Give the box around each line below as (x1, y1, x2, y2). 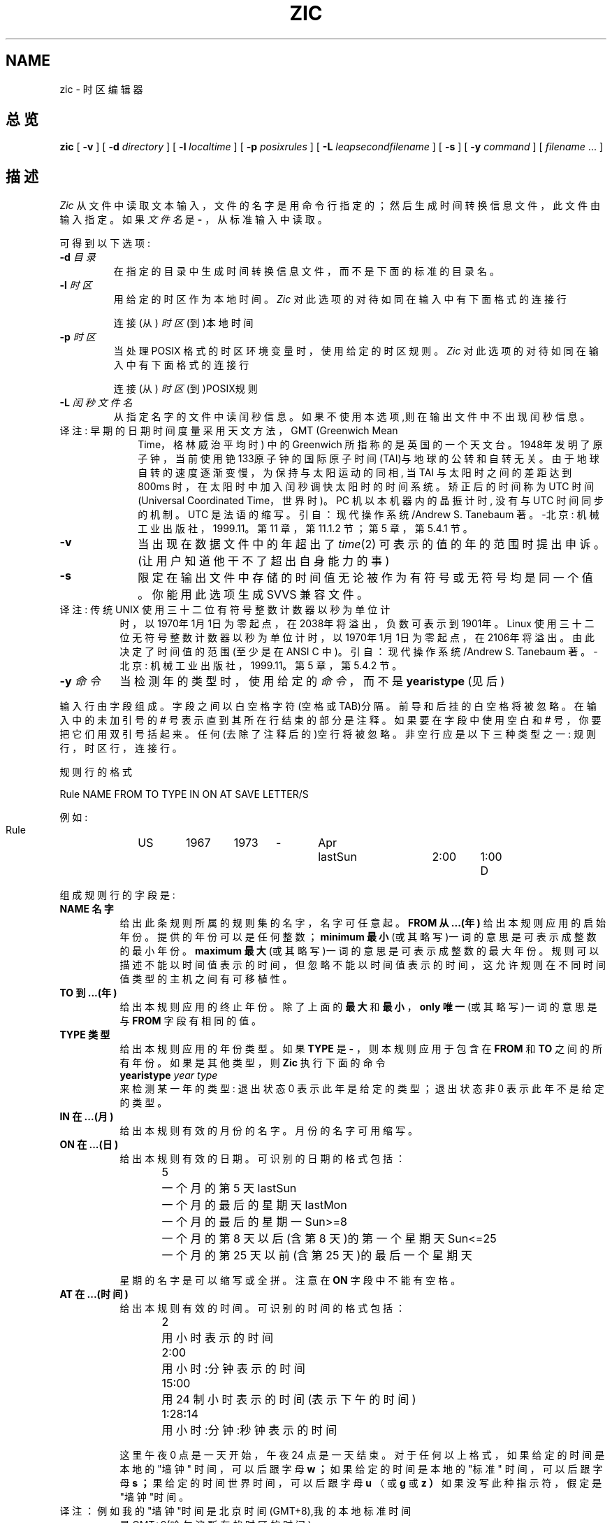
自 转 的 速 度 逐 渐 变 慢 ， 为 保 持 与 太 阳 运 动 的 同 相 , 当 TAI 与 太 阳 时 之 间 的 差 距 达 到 (138, 466, 572, 479)
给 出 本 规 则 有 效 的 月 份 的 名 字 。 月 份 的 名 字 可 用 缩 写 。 (119, 1124, 418, 1137)
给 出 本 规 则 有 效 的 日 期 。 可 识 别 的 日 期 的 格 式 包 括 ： (119, 1152, 406, 1165)
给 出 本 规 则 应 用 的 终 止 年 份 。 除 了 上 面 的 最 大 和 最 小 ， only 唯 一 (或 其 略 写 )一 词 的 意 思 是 (119, 1001, 597, 1013)
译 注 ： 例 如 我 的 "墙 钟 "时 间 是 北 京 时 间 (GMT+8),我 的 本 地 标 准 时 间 (59, 1505, 411, 1517)
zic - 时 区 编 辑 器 (59, 83, 143, 95)
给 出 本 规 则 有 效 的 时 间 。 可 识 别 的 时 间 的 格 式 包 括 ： (119, 1302, 406, 1315)
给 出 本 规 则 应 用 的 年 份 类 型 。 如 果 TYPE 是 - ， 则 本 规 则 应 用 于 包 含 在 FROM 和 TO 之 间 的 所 (119, 1043, 602, 1055)
